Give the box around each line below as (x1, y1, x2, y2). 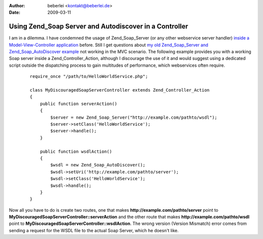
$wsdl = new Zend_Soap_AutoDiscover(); (50, 162, 146, 168)
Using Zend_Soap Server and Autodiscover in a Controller (9, 22, 188, 31)
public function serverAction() (39, 101, 117, 107)
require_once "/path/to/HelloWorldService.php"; (30, 74, 148, 79)
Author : (9, 3, 25, 8)
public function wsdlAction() (39, 148, 112, 154)
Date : (9, 10, 20, 16)
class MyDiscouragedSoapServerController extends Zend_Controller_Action (30, 88, 210, 93)
